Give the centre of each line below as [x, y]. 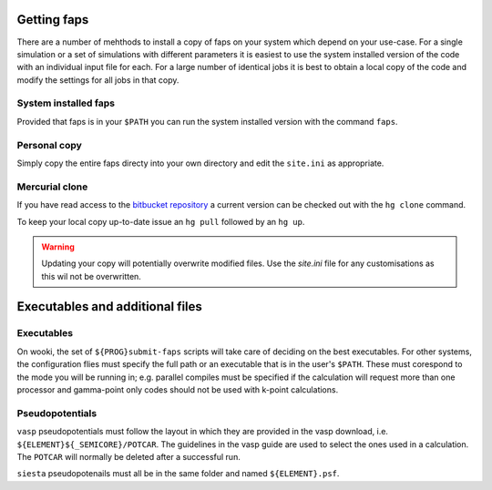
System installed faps [66, 103]
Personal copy [49, 145]
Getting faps [53, 20]
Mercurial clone [52, 187]
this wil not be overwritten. [91, 276]
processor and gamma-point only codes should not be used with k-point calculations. [178, 390]
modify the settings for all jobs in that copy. [98, 80]
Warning [58, 247]
